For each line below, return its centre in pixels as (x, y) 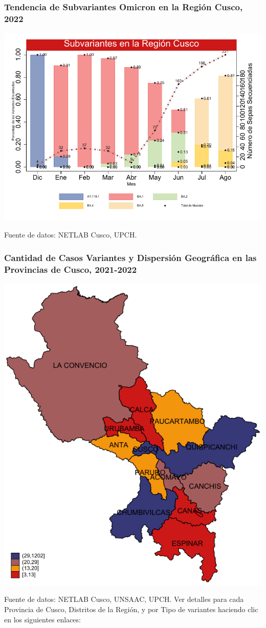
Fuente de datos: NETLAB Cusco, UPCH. (71, 235)
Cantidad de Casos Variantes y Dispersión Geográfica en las (130, 257)
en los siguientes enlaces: (42, 619)
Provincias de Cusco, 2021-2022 (71, 269)
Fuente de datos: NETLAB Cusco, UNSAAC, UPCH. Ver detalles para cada (124, 599)
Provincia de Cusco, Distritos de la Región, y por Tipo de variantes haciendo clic (131, 609)
